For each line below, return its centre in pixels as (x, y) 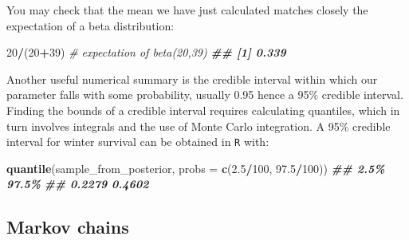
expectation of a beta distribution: (90, 25)
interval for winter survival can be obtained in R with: (138, 142)
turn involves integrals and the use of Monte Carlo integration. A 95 (173, 126)
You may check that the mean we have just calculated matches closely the (187, 10)
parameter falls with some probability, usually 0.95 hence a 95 (158, 94)
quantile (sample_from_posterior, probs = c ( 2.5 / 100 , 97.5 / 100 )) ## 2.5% (196, 168)
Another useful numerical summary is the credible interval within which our (192, 79)
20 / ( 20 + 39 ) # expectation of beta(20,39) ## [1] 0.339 (146, 52)
